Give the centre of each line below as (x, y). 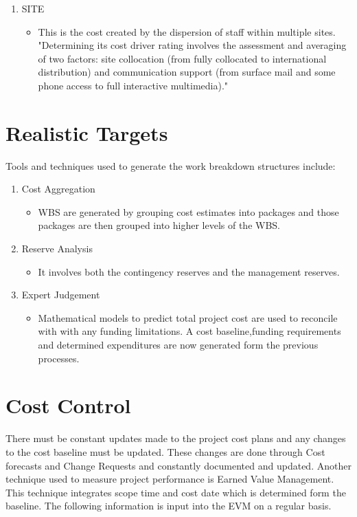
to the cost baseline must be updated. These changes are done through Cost (165, 451)
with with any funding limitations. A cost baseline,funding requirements (189, 331)
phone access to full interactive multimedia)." (133, 85)
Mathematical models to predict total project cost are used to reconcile (188, 317)
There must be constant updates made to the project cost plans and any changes (176, 438)
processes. (59, 358)
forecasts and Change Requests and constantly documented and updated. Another (178, 465)
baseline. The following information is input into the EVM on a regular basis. (169, 506)
